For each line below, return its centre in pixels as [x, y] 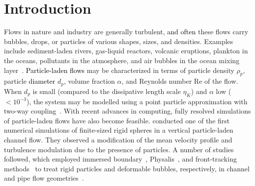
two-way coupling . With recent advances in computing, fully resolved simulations [127, 111]
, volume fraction [89, 81]
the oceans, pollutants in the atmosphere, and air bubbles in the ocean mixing [122, 60]
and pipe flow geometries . [44, 178]
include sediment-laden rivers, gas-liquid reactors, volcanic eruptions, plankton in [126, 51]
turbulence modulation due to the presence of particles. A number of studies [119, 149]
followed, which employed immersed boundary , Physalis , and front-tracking [120, 159]
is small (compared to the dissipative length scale [107, 91]
